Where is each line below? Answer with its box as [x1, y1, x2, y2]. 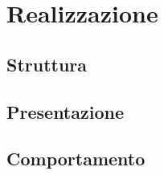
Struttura [6, 51, 88, 76]
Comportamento [6, 146, 146, 171]
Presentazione [6, 99, 124, 124]
